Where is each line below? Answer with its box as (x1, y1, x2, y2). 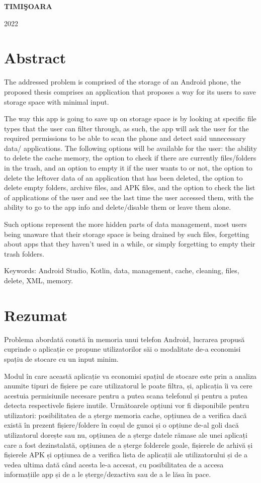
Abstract (4, 47, 66, 68)
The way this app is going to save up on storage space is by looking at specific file (4, 113, 256, 124)
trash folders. (4, 248, 44, 259)
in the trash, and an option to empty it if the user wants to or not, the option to (4, 163, 252, 173)
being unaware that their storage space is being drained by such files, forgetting (4, 228, 249, 239)
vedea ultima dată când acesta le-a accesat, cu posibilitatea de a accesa (4, 459, 224, 469)
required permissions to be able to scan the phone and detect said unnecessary (4, 133, 246, 143)
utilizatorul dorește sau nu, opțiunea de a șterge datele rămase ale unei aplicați (4, 430, 247, 440)
